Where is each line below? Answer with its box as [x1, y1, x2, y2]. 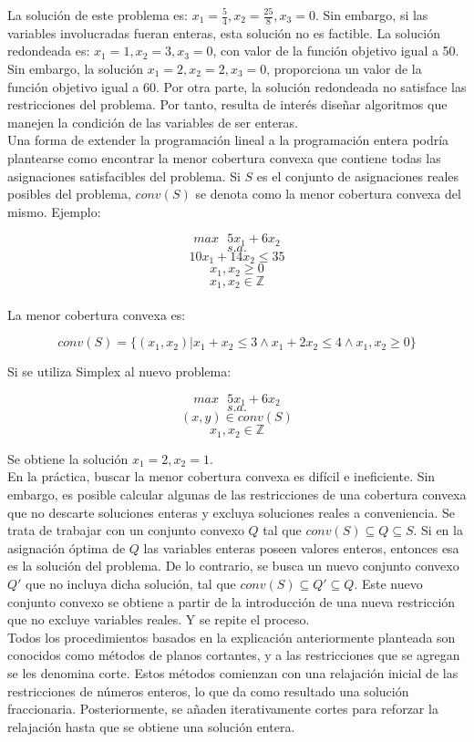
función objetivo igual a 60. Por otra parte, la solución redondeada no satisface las [7, 77, 467, 96]
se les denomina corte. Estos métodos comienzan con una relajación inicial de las [7, 663, 459, 682]
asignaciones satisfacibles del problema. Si [7, 166, 241, 185]
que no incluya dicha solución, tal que [26, 574, 236, 593]
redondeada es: [7, 41, 90, 60]
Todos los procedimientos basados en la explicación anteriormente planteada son [7, 627, 456, 646]
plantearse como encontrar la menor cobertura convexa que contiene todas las [7, 148, 441, 167]
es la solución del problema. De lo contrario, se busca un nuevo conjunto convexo [7, 556, 459, 575]
